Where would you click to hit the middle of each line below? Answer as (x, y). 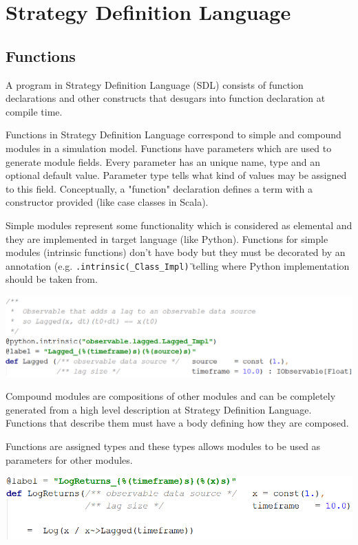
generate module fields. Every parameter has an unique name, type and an (163, 161)
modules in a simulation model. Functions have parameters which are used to (169, 148)
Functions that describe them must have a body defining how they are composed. (177, 423)
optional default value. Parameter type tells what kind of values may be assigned (176, 175)
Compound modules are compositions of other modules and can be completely (171, 396)
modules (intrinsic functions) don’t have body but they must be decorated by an (176, 252)
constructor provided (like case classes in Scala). (107, 202)
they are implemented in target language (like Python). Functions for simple (167, 238)
